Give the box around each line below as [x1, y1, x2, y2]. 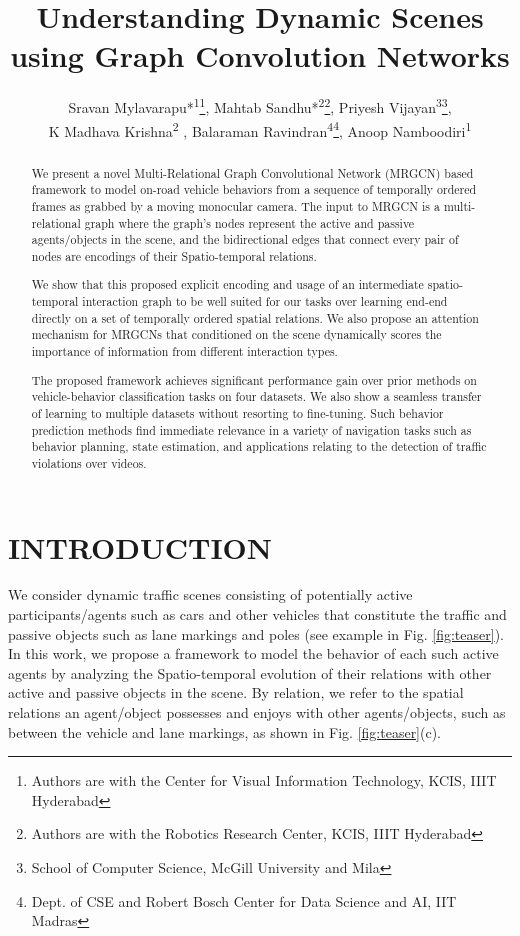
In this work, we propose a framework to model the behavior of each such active [8, 643, 499, 664]
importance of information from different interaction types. [31, 343, 338, 360]
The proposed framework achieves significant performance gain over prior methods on [31, 371, 477, 388]
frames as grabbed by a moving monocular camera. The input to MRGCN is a [31, 197, 440, 214]
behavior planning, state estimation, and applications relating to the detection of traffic [31, 438, 487, 455]
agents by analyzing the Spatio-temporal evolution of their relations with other [8, 662, 492, 683]
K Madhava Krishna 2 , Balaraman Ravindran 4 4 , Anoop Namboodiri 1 [48, 117, 472, 141]
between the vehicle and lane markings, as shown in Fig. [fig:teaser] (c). [8, 721, 442, 742]
